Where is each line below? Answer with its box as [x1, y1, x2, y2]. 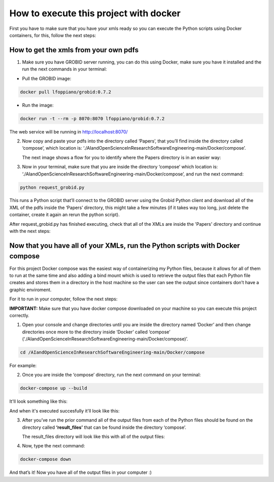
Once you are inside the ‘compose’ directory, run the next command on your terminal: [22, 372, 201, 378]
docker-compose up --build [20, 386, 87, 391]
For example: [9, 363, 37, 369]
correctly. [9, 312, 30, 318]
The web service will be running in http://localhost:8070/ [9, 128, 128, 134]
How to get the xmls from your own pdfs [9, 46, 139, 54]
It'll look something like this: [9, 398, 68, 404]
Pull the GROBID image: [22, 75, 72, 81]
